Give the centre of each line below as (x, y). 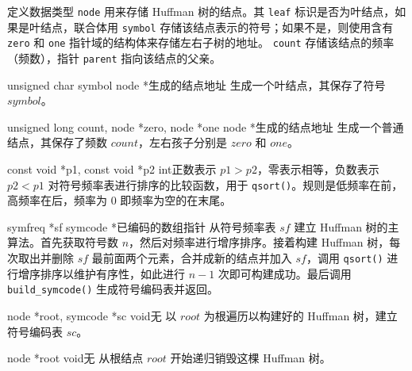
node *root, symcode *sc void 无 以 (92, 315)
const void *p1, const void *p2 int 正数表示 (112, 169)
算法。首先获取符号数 (63, 242)
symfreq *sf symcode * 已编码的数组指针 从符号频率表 (142, 226)
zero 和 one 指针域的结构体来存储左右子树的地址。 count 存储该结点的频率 (201, 42)
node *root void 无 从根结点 (75, 358)
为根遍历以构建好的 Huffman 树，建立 (300, 315)
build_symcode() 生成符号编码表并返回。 (113, 289)
